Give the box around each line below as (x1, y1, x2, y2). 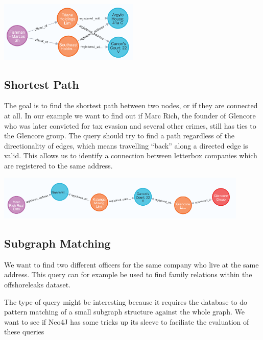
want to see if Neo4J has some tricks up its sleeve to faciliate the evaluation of (4, 316, 249, 327)
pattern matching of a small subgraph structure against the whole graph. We (4, 306, 245, 317)
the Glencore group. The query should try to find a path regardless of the (4, 130, 234, 141)
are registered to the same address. (4, 160, 113, 171)
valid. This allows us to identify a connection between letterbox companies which (4, 150, 257, 161)
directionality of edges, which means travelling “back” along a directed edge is (4, 140, 248, 151)
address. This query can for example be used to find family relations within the (4, 269, 252, 280)
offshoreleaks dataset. (4, 279, 71, 289)
